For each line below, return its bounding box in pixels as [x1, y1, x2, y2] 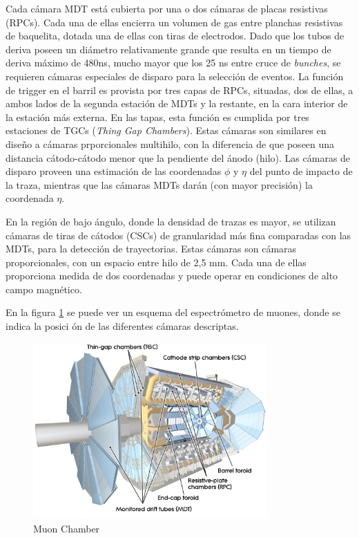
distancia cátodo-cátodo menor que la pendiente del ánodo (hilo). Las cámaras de [6, 150, 351, 165]
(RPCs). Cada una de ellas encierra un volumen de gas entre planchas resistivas [6, 15, 343, 29]
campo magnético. [6, 281, 82, 296]
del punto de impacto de [249, 164, 353, 178]
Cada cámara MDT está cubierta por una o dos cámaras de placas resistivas [6, 1, 328, 15]
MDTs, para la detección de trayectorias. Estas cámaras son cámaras [6, 241, 297, 256]
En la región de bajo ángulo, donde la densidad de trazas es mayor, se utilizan [6, 214, 336, 228]
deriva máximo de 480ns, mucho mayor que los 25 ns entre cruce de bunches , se [6, 55, 341, 70]
